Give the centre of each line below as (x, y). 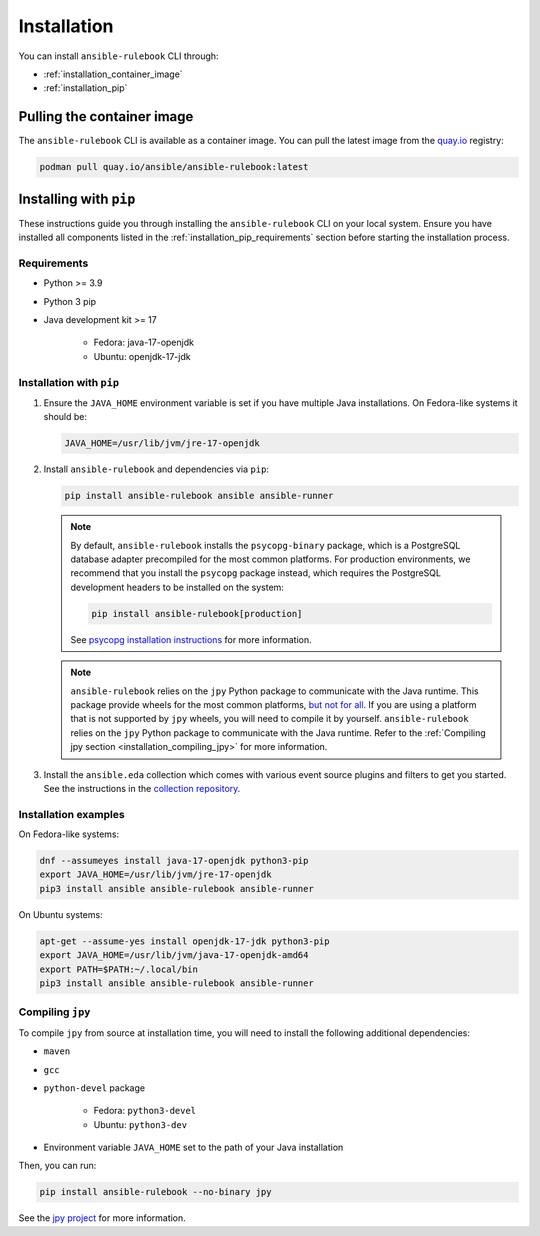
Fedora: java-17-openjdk (144, 342)
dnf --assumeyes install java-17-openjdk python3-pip (174, 861)
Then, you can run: (57, 1166)
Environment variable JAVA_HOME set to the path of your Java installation (193, 1147)
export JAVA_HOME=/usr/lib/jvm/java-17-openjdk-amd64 (174, 955)
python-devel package (94, 1087)
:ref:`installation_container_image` (113, 74)
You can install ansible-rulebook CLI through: (118, 56)
